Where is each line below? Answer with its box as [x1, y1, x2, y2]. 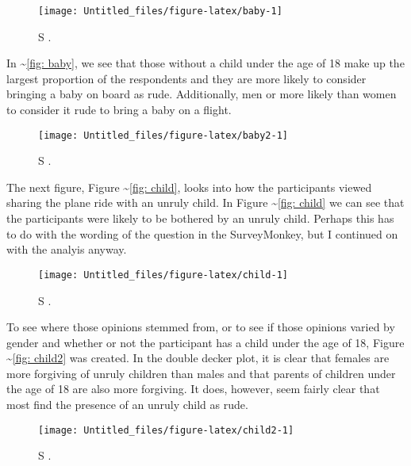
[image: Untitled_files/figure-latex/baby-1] [38, 6, 282, 17]
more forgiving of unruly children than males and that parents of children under [6, 365, 396, 381]
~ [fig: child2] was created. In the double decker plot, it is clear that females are [6, 349, 390, 366]
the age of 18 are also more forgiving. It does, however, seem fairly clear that [6, 380, 380, 397]
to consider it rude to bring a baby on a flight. [6, 101, 232, 118]
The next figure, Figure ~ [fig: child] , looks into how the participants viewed [6, 178, 372, 195]
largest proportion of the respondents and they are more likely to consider [6, 70, 367, 86]
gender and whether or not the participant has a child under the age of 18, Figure [6, 334, 405, 350]
